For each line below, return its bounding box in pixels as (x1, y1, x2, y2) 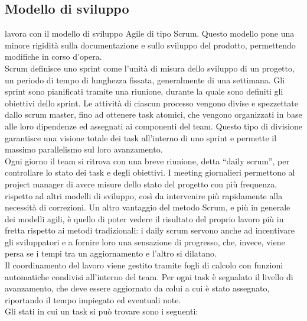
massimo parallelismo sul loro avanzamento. (5, 143, 163, 155)
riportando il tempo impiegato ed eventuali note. (5, 293, 181, 306)
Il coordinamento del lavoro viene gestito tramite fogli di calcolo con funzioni (5, 259, 283, 271)
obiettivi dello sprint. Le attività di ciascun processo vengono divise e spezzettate (5, 96, 298, 109)
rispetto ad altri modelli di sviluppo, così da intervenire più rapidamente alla (5, 189, 283, 202)
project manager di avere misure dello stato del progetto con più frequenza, (5, 177, 277, 190)
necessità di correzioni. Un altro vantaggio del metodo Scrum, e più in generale (5, 201, 290, 213)
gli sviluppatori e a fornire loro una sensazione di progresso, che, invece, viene (5, 235, 285, 248)
